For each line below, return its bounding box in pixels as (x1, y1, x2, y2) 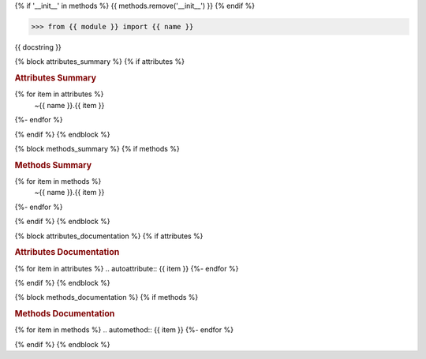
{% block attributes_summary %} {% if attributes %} (14, 57, 185, 66)
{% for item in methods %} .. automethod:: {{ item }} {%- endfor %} (14, 325, 234, 335)
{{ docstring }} (14, 42, 62, 51)
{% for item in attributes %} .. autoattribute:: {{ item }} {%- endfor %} (14, 264, 239, 273)
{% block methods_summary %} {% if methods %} (14, 144, 181, 153)
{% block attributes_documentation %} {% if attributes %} (14, 231, 204, 241)
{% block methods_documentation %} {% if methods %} (14, 293, 199, 302)
